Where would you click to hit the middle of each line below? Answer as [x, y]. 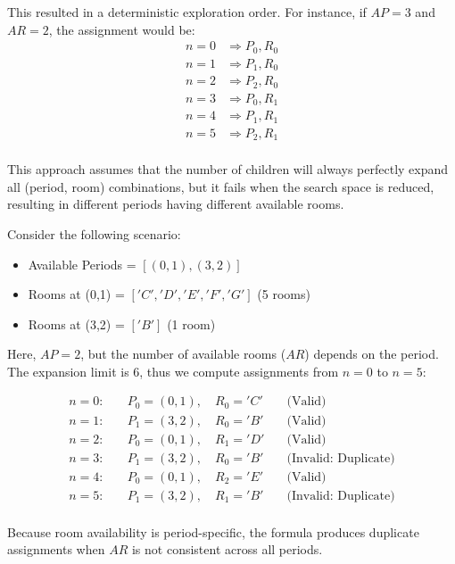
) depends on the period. [372, 354]
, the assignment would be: [122, 29]
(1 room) [191, 323]
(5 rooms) [284, 294]
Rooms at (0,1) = [76, 294]
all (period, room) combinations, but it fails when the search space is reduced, [221, 186]
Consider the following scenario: [94, 233]
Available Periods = [82, 264]
